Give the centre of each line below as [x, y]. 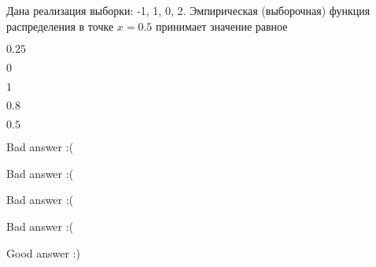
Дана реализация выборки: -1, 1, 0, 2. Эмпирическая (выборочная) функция [188, 10]
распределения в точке [60, 26]
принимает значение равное [222, 26]
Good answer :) [43, 252]
